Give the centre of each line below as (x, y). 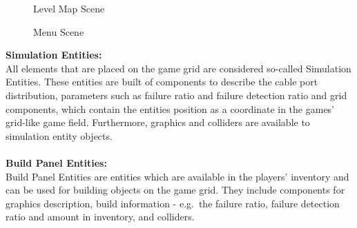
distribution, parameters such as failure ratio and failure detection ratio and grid (176, 95)
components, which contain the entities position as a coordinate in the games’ (170, 108)
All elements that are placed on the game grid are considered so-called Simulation (178, 68)
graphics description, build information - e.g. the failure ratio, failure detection (173, 203)
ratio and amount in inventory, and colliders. (100, 217)
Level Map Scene (69, 8)
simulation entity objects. (59, 135)
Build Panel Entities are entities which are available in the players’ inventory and (177, 176)
